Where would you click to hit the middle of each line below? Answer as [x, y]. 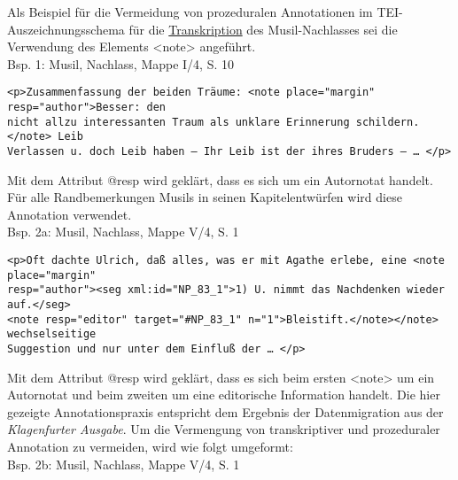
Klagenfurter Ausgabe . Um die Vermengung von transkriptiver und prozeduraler [224, 429]
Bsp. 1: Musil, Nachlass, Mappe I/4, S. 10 [121, 63]
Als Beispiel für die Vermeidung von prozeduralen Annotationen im [190, 12]
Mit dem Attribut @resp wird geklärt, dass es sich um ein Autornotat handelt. [220, 179]
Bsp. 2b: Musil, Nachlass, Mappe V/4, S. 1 [124, 464]
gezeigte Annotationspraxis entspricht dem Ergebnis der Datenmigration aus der [225, 411]
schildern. [388, 122]
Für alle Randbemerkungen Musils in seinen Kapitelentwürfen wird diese [205, 197]
